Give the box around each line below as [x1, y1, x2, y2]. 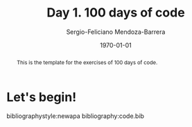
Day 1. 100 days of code [46, 5, 185, 21]
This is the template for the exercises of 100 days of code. [16, 59, 158, 66]
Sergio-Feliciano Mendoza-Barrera [66, 28, 166, 36]
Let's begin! [6, 89, 77, 105]
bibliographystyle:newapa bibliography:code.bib [6, 112, 145, 120]
